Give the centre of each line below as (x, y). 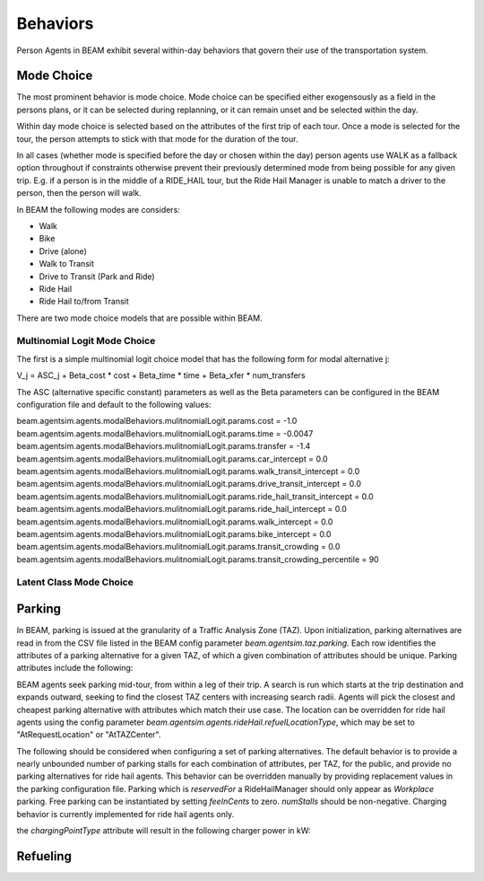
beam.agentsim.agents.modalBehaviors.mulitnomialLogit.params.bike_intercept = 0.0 (174, 533)
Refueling (44, 856)
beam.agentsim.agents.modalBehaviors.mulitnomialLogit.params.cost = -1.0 (157, 421)
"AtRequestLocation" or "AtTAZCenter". (89, 735)
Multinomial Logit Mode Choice (86, 341)
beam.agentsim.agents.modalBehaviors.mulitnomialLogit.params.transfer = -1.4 (164, 446)
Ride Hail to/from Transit (84, 302)
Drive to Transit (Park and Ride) (97, 276)
